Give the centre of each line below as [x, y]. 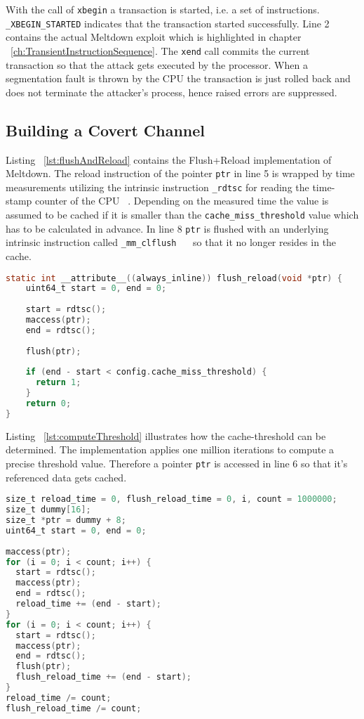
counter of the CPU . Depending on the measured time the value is [182, 201]
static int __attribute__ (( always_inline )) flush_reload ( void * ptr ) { [174, 278]
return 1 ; [58, 383]
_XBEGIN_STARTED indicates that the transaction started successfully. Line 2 [168, 23]
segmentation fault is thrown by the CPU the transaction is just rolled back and [178, 78]
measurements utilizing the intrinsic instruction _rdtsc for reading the [157, 187]
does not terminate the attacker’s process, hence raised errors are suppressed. [171, 92]
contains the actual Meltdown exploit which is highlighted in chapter [154, 37]
